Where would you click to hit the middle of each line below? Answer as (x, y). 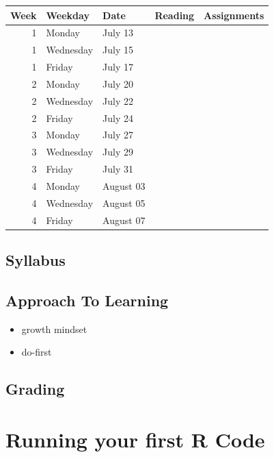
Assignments (234, 15)
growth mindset (54, 329)
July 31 (118, 169)
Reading (175, 15)
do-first (37, 352)
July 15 (118, 50)
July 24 (118, 118)
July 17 (118, 67)
